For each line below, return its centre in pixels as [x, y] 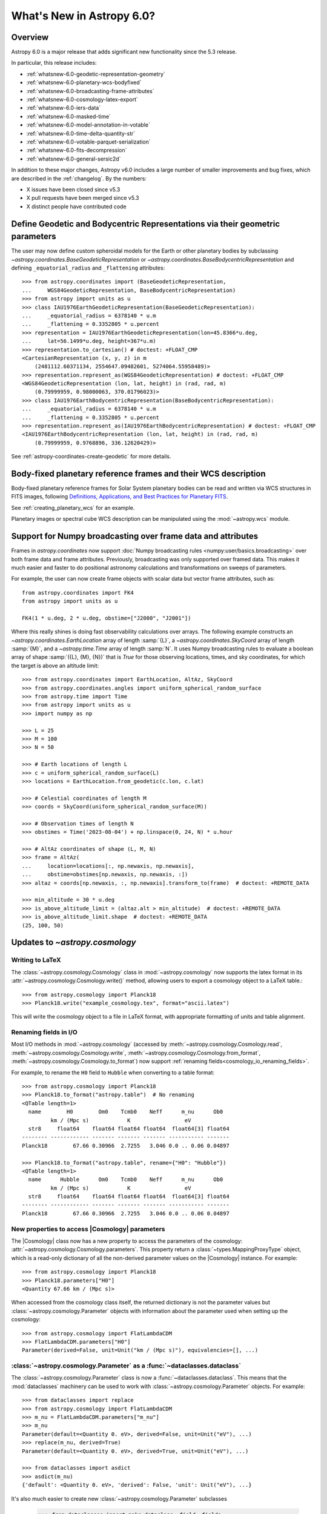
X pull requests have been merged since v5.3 [83, 198]
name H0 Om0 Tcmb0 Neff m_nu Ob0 [126, 1112]
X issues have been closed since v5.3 [73, 189]
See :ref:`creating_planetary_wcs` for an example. [73, 507]
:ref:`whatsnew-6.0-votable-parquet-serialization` [88, 142]
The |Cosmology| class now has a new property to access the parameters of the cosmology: [127, 1241]
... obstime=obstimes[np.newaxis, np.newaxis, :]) [105, 874]
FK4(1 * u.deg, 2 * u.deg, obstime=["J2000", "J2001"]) [107, 618]
